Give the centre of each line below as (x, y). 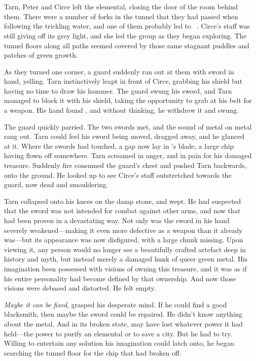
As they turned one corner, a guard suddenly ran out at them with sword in (119, 71)
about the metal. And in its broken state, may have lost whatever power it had (124, 323)
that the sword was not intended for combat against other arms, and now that (122, 211)
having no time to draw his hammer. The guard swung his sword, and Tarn (118, 90)
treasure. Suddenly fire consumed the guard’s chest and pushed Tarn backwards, (126, 165)
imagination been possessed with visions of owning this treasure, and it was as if (125, 268)
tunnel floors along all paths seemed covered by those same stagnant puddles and (127, 45)
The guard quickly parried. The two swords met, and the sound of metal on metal (128, 126)
